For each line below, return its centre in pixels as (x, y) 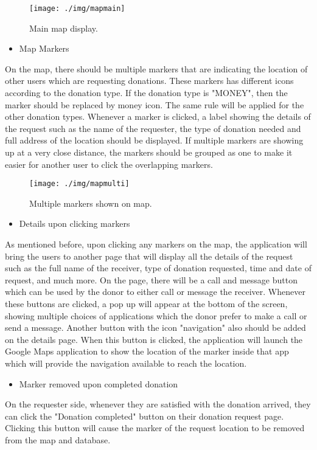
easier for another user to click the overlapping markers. (109, 164)
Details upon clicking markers (75, 223)
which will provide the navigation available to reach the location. (126, 363)
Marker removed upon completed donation (99, 383)
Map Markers (44, 48)
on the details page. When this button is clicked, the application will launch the (154, 339)
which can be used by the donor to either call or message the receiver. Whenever (155, 292)
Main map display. (64, 28)
